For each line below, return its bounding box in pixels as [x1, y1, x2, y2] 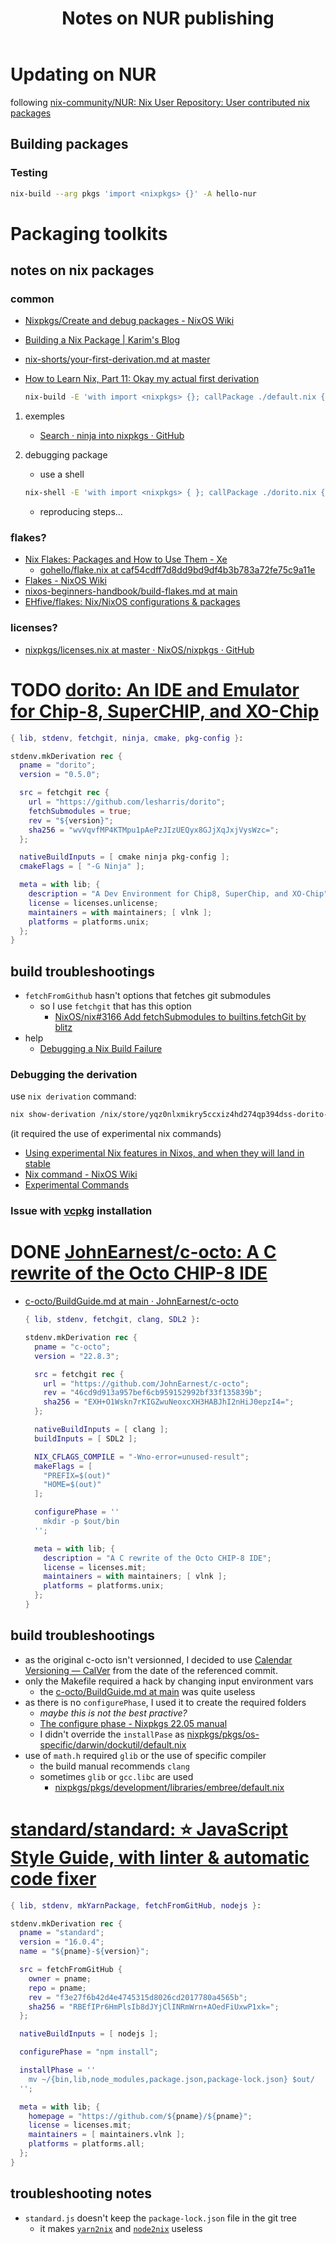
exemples [24, 410, 65, 422]
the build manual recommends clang [39, 1760, 190, 1772]
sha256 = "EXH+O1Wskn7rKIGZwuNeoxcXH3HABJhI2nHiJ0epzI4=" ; [43, 1397, 295, 1407]
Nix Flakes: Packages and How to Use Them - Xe [24, 553, 228, 566]
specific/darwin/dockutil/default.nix [39, 1738, 187, 1751]
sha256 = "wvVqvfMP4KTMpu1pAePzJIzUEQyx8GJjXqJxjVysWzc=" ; [28, 825, 280, 835]
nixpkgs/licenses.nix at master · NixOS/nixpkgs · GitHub [24, 643, 255, 656]
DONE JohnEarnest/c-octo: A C [10, 1241, 277, 1264]
